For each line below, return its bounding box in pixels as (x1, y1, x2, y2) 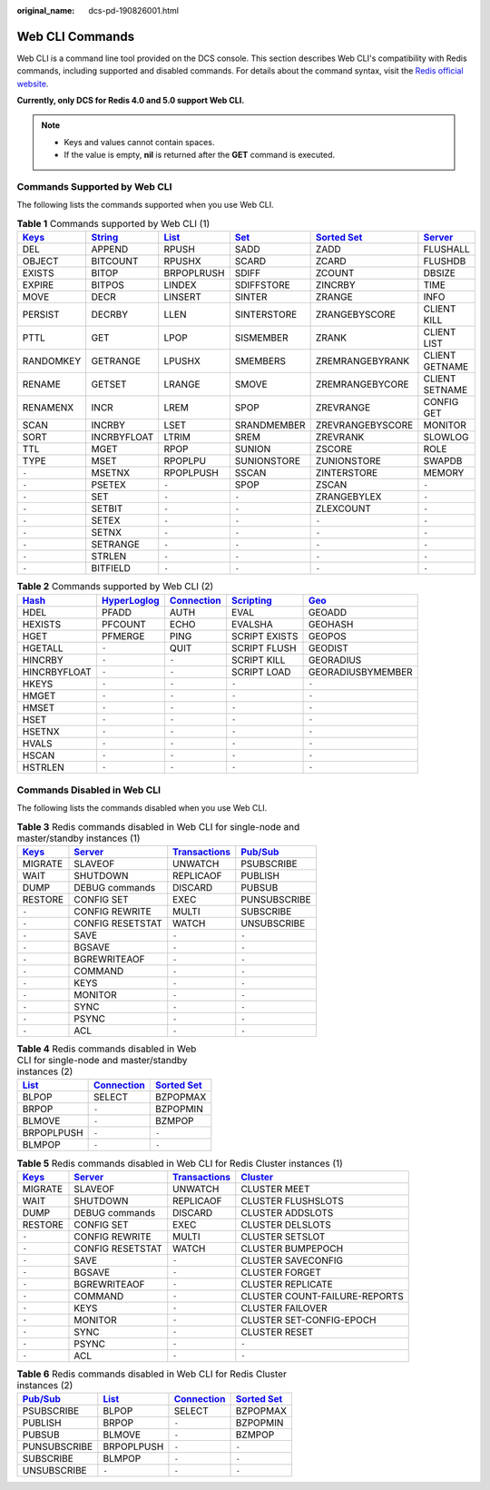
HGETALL (22, 641, 64, 654)
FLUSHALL (423, 243, 471, 256)
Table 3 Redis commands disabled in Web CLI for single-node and (16, 820, 300, 833)
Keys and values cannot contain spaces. (64, 136, 215, 147)
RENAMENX (22, 401, 74, 414)
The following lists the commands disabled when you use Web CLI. (16, 803, 268, 814)
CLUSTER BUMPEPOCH (240, 1242, 344, 1255)
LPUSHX (163, 355, 201, 368)
